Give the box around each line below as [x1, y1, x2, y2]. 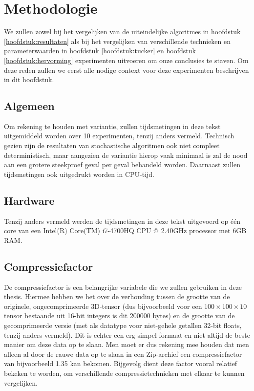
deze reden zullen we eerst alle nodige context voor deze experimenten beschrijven [4, 65, 249, 75]
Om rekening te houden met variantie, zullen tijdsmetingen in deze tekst [4, 121, 221, 131]
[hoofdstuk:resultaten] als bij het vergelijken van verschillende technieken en [4, 36, 231, 46]
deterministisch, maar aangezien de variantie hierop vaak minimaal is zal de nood [4, 150, 248, 160]
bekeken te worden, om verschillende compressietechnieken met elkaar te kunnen [4, 368, 245, 378]
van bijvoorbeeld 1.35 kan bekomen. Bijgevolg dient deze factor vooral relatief [4, 358, 237, 369]
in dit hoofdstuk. [4, 74, 54, 85]
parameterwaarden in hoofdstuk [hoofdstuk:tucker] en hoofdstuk [4, 45, 196, 56]
